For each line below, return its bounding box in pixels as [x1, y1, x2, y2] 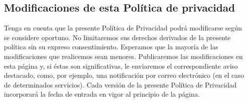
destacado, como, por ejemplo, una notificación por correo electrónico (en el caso [4, 70, 244, 80]
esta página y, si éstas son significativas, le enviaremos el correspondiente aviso [4, 60, 238, 71]
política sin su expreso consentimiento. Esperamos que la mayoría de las [4, 42, 218, 52]
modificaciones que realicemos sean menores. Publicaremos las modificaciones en [4, 51, 243, 61]
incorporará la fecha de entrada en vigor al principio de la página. [4, 89, 200, 99]
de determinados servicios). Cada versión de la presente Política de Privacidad [4, 79, 237, 89]
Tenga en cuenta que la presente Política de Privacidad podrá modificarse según [4, 23, 242, 33]
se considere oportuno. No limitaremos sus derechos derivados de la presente [4, 32, 231, 42]
